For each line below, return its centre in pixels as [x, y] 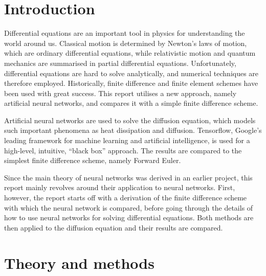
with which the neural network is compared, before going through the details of [129, 207]
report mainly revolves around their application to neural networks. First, [120, 187]
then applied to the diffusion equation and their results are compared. [114, 227]
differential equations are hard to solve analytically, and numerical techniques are [131, 73]
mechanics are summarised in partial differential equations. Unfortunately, [120, 63]
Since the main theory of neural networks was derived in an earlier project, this [128, 177]
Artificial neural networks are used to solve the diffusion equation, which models [130, 120]
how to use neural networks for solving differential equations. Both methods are [129, 217]
